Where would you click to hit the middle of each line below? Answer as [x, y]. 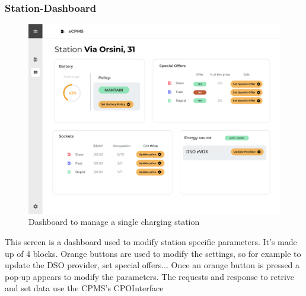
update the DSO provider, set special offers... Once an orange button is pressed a [152, 265]
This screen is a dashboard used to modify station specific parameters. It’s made [151, 242]
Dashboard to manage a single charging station [114, 222]
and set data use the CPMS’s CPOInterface [84, 288]
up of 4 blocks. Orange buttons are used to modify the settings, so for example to [153, 253]
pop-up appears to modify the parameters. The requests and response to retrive [150, 276]
